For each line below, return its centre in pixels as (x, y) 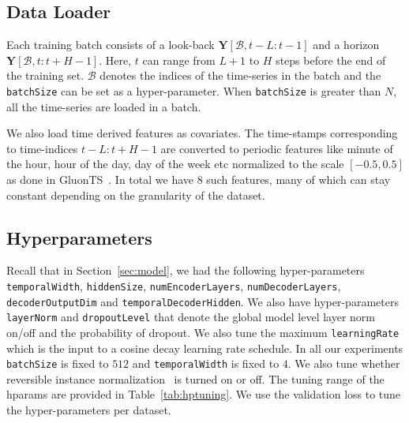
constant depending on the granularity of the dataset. (136, 195)
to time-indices (42, 148)
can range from (179, 60)
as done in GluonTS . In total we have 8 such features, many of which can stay (199, 180)
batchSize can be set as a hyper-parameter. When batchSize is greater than (194, 90)
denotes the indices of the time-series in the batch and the (240, 75)
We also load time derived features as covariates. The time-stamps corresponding (202, 133)
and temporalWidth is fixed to (206, 363)
